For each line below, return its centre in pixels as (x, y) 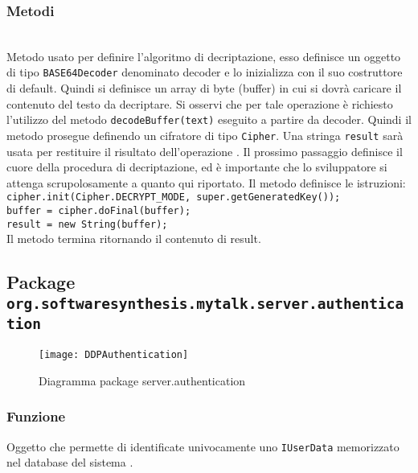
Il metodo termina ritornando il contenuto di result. (134, 239)
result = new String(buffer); (87, 224)
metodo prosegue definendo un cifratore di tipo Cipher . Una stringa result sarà (205, 135)
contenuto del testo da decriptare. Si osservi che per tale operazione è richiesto (200, 103)
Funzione (36, 416)
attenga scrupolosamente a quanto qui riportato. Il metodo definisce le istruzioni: (206, 182)
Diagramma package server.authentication (142, 380)
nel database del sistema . (70, 462)
